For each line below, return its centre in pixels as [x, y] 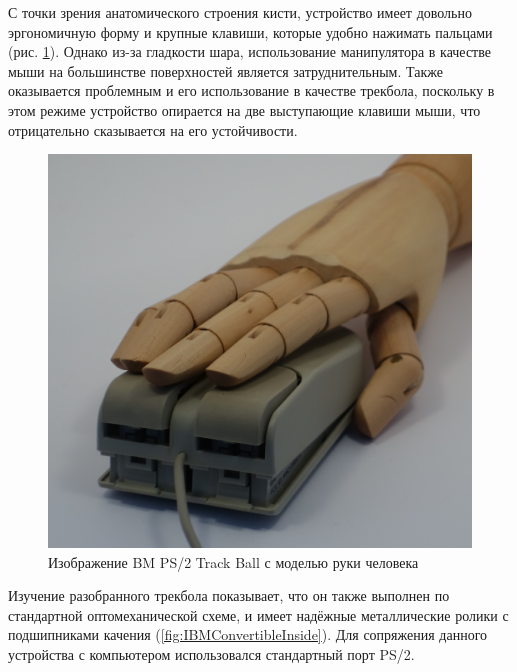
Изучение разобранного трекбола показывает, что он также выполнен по [229, 595]
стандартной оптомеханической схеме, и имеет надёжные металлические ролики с [258, 614]
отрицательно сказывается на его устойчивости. [153, 129]
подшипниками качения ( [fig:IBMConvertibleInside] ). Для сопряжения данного [248, 634]
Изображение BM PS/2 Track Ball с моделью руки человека [233, 561]
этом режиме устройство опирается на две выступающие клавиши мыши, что [244, 109]
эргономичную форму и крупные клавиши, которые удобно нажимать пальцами [250, 31]
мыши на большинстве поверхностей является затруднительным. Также [225, 70]
